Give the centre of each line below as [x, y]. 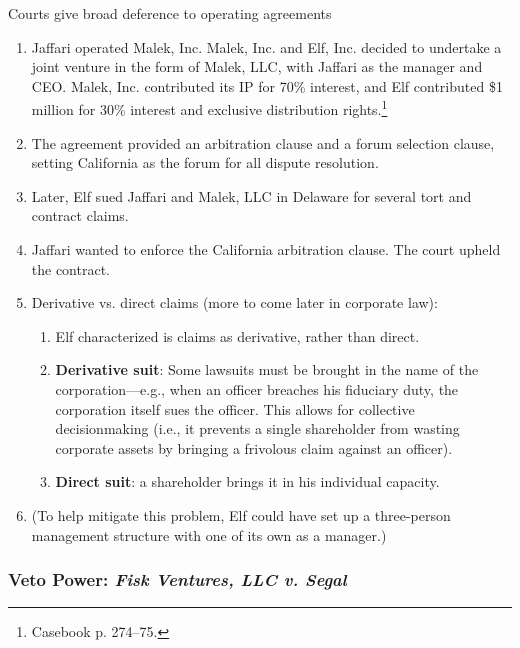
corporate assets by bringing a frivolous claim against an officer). [254, 447]
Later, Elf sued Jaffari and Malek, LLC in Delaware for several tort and [251, 195]
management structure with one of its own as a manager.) [209, 534]
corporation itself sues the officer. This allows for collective [235, 408]
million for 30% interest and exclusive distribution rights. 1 [209, 108]
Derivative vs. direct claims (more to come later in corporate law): [234, 302]
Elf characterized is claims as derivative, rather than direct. [237, 335]
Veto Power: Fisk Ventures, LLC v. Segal [177, 579]
